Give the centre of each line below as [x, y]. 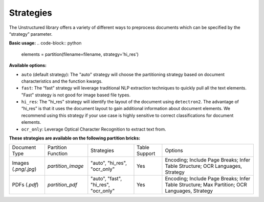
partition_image [66, 166]
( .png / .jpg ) [24, 169]
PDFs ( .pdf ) [25, 185]
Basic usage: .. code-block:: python [45, 43]
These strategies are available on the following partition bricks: [75, 138]
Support [146, 154]
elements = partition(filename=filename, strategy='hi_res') [80, 54]
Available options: [28, 66]
